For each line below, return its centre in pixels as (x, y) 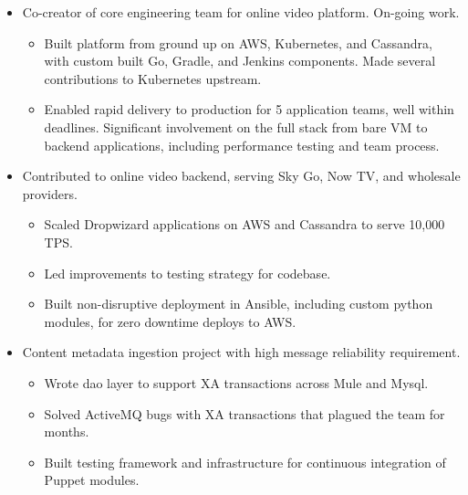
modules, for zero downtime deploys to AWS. (170, 321)
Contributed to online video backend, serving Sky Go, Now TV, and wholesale (241, 176)
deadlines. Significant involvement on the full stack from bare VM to (236, 126)
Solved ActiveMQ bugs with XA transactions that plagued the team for (244, 413)
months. (67, 432)
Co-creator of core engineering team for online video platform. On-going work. (241, 12)
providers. (50, 193)
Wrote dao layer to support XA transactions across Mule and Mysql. (236, 382)
